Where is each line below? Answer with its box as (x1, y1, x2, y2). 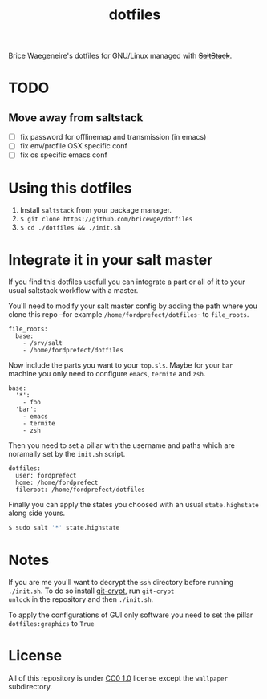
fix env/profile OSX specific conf (19, 141, 128, 151)
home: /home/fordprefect (15, 479, 99, 487)
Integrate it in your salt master (8, 250, 213, 269)
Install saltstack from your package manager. (19, 205, 172, 215)
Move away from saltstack (8, 111, 144, 124)
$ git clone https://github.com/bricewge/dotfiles (19, 215, 193, 224)
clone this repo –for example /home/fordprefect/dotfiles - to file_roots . (8, 310, 249, 319)
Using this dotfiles (8, 179, 132, 197)
